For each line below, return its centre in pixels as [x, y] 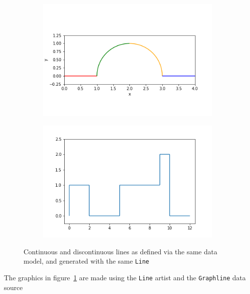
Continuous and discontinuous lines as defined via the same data [121, 251]
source [13, 287]
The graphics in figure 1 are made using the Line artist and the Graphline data [125, 278]
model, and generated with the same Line [87, 261]
